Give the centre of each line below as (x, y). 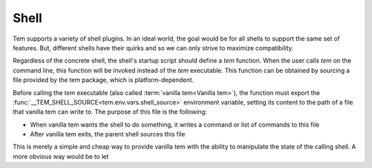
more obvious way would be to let (61, 156)
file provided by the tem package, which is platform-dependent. (103, 80)
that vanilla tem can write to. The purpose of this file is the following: (110, 112)
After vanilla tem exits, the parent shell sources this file (107, 134)
